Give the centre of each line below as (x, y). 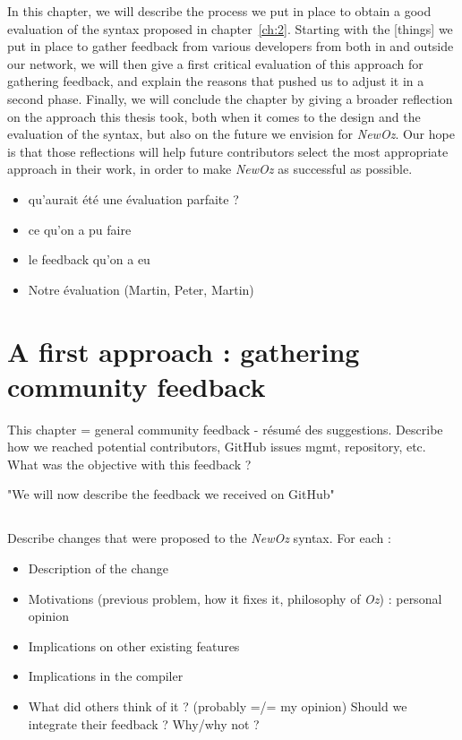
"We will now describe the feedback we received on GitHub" (171, 494)
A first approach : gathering (184, 351)
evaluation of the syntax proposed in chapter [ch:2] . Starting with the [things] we (230, 28)
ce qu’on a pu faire (80, 229)
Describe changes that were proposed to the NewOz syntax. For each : (199, 538)
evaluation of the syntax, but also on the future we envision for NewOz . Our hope (231, 134)
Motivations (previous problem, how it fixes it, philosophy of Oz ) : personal (235, 598)
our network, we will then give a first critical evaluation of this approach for (215, 63)
